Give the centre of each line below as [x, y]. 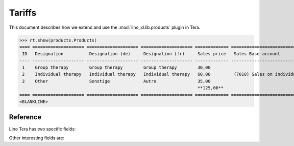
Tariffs [23, 13]
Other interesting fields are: [37, 138]
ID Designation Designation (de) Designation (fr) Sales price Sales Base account [151, 54]
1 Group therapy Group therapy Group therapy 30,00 [116, 68]
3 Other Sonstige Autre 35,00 [116, 81]
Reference [25, 117]
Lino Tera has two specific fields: [42, 129]
